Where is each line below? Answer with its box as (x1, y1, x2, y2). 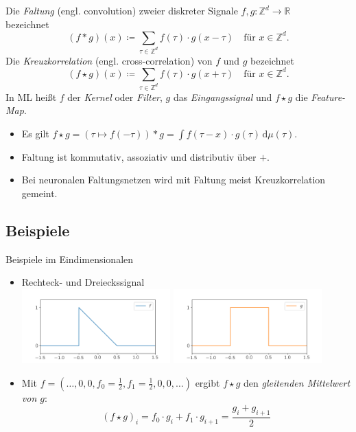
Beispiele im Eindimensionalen (5, 251, 134, 266)
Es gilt (21, 126, 49, 140)
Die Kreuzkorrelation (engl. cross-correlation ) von (5, 53, 213, 67)
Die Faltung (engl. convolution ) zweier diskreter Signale (5, 3, 238, 17)
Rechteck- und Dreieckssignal (21, 275, 145, 289)
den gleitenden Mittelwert (244, 375, 351, 389)
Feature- (311, 89, 346, 104)
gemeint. (21, 185, 58, 200)
